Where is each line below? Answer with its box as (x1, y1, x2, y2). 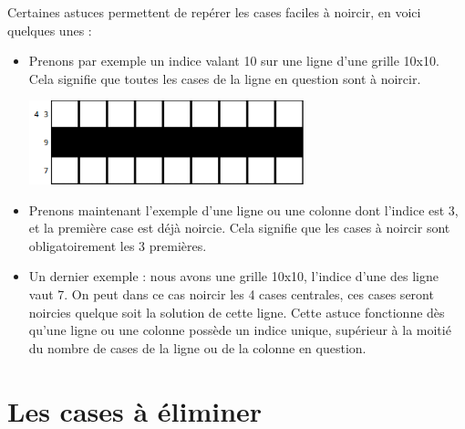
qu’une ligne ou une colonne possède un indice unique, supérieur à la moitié (28, 320, 451, 340)
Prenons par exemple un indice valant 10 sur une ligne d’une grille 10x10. (28, 51, 439, 70)
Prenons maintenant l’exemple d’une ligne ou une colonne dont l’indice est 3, (28, 200, 459, 219)
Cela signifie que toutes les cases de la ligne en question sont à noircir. (28, 68, 421, 88)
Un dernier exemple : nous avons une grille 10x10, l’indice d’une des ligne (28, 267, 439, 286)
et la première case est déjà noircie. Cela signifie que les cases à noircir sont (28, 218, 450, 237)
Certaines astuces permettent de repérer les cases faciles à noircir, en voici (7, 3, 421, 21)
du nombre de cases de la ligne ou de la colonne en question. (28, 338, 367, 357)
